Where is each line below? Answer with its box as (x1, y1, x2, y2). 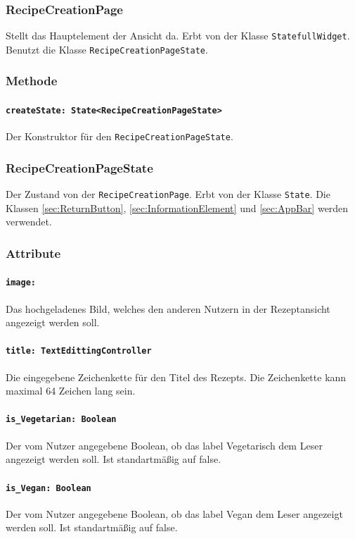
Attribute (6, 244, 61, 261)
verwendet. (6, 214, 52, 229)
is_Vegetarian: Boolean (6, 414, 117, 425)
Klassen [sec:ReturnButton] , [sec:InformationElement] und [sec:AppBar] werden (6, 200, 349, 215)
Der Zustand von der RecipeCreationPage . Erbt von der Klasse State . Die (6, 187, 330, 202)
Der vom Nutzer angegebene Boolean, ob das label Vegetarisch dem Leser (6, 438, 323, 452)
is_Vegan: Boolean (6, 483, 91, 493)
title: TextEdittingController (6, 346, 152, 357)
